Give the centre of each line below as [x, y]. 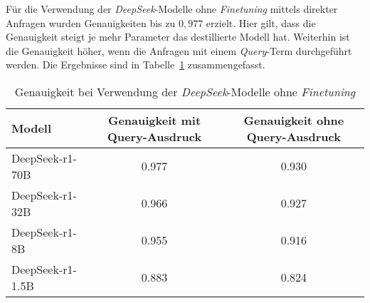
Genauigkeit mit [154, 120]
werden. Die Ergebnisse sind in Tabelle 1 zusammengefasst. [136, 65]
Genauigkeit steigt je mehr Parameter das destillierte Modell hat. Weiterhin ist [178, 37]
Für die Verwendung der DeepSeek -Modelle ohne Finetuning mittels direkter [172, 9]
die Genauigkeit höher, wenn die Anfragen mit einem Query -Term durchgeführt [179, 50]
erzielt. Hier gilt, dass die [261, 22]
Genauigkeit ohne [294, 120]
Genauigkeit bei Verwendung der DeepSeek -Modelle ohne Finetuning [185, 91]
